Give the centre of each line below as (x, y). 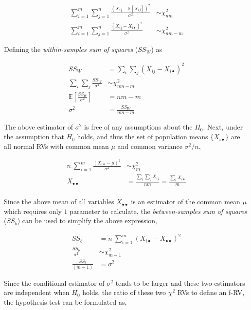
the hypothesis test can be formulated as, (65, 302)
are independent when (37, 292)
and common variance (150, 146)
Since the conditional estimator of (54, 283)
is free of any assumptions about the (138, 127)
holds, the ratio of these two (124, 292)
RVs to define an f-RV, (211, 292)
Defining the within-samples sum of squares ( (71, 49)
